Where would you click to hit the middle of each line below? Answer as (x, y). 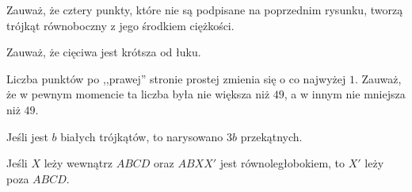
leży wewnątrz (78, 163)
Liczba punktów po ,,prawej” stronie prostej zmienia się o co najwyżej (176, 78)
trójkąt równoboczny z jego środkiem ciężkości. (120, 25)
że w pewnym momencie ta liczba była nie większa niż (138, 94)
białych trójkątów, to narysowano (142, 136)
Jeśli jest (27, 136)
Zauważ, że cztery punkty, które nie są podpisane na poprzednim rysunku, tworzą (205, 10)
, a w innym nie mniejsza (345, 94)
